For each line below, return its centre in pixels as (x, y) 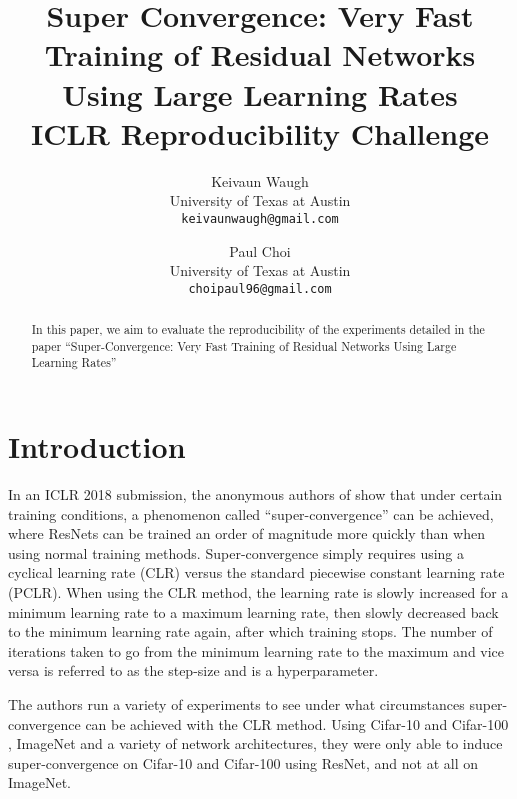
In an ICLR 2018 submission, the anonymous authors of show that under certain (255, 494)
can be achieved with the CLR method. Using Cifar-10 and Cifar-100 (297, 723)
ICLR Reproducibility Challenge (260, 132)
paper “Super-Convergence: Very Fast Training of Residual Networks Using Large (244, 345)
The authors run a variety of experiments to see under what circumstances (236, 704)
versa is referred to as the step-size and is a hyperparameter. (193, 670)
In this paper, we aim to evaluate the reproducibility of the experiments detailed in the (258, 329)
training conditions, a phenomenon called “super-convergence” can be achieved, (251, 513)
